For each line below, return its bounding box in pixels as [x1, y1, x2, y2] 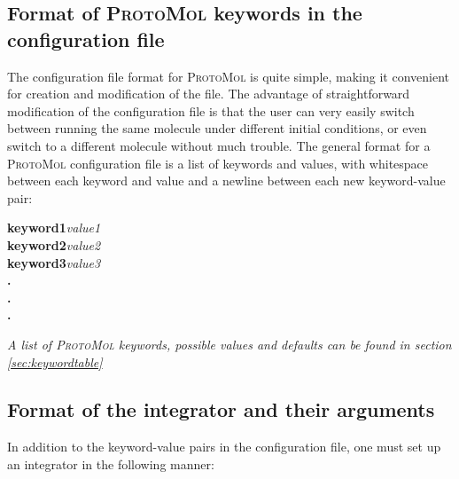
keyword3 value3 [7, 253, 101, 271]
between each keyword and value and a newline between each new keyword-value [7, 171, 446, 190]
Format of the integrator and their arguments [7, 396, 435, 423]
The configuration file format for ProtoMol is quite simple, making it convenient [7, 67, 449, 85]
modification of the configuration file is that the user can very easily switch [7, 101, 415, 120]
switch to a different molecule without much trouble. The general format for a [7, 136, 431, 154]
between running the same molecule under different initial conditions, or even [7, 119, 427, 137]
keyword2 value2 [7, 235, 101, 254]
